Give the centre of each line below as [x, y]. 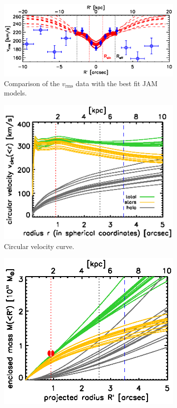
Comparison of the [32, 83]
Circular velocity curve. [39, 246]
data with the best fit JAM [117, 83]
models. [15, 93]
